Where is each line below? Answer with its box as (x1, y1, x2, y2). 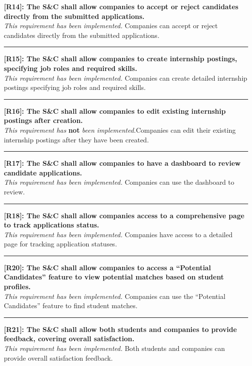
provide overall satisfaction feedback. (4, 352, 113, 363)
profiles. (4, 281, 31, 292)
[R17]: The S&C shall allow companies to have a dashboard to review (4, 158, 241, 168)
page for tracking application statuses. (4, 239, 117, 249)
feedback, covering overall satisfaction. (4, 333, 135, 344)
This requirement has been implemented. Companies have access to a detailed (4, 229, 233, 239)
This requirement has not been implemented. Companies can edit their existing (4, 124, 236, 135)
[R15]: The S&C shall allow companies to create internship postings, (4, 53, 237, 64)
